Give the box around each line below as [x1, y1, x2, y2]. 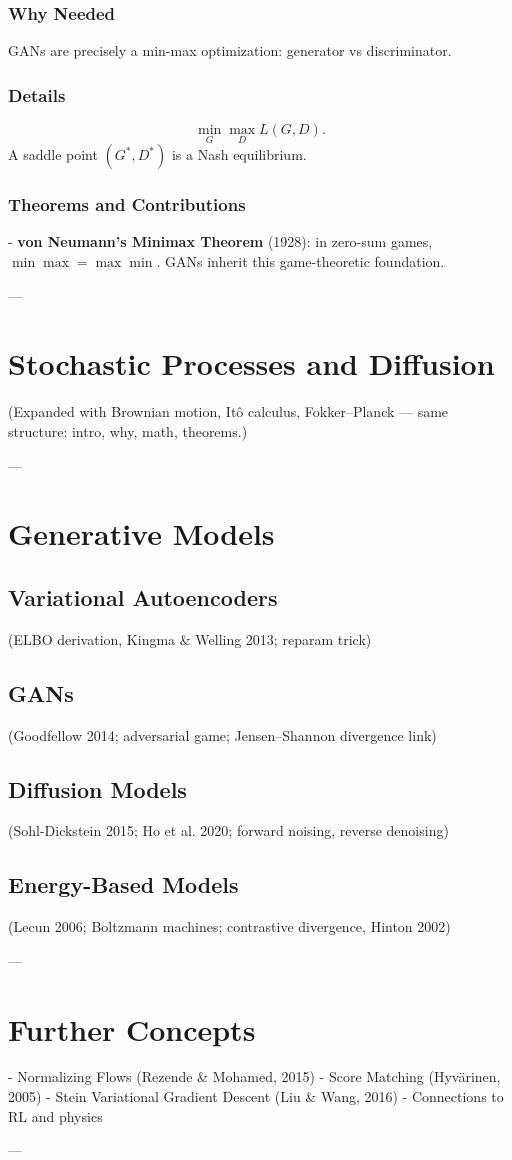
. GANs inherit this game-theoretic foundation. [156, 251, 445, 272]
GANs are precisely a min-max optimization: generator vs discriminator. [8, 40, 452, 61]
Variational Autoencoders [8, 581, 278, 612]
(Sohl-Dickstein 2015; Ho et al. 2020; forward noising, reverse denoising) [8, 820, 449, 841]
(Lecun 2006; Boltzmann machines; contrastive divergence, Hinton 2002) [8, 916, 451, 937]
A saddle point [8, 144, 98, 165]
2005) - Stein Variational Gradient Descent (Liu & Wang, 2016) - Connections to [8, 1086, 504, 1107]
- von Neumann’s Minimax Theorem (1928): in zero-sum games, [8, 231, 433, 252]
